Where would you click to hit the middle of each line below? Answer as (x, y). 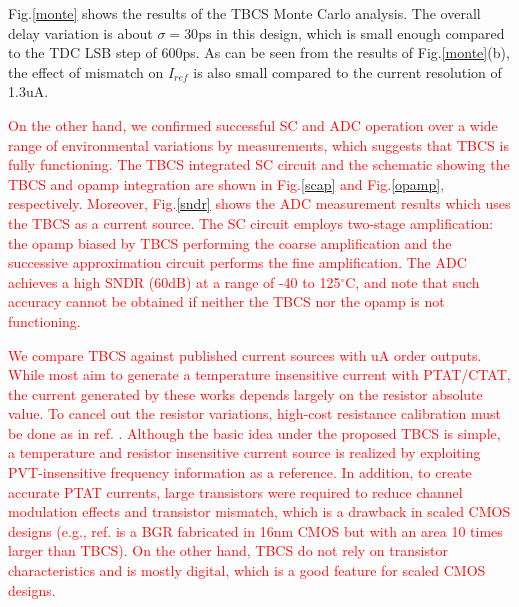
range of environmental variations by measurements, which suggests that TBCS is (258, 144)
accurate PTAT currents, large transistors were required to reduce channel (235, 491)
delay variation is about (80, 32)
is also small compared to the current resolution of (347, 71)
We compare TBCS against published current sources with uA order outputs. (245, 354)
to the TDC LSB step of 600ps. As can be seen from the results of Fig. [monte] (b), (259, 52)
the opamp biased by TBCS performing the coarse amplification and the (230, 242)
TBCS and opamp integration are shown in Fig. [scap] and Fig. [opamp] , (226, 183)
